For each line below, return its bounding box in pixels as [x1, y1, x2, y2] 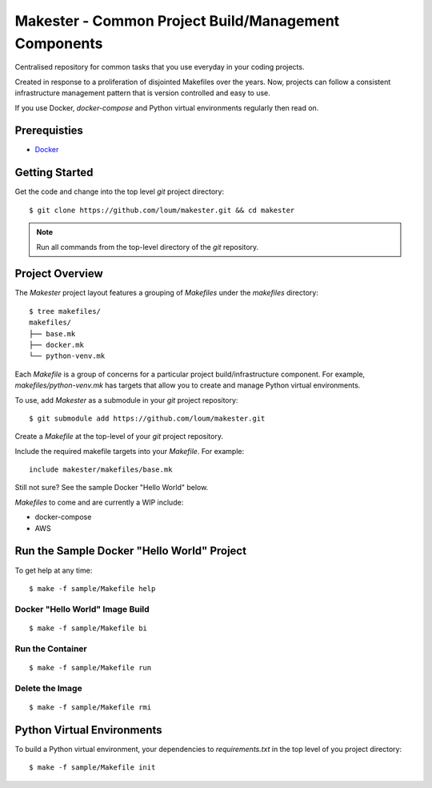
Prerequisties [14, 124, 84, 138]
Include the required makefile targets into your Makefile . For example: [14, 446, 244, 456]
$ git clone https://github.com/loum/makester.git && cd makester [29, 205, 295, 215]
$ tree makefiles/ [29, 307, 102, 316]
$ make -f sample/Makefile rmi [29, 702, 152, 712]
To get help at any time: [14, 565, 93, 575]
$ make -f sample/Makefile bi [29, 623, 148, 633]
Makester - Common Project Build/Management [14, 12, 340, 30]
